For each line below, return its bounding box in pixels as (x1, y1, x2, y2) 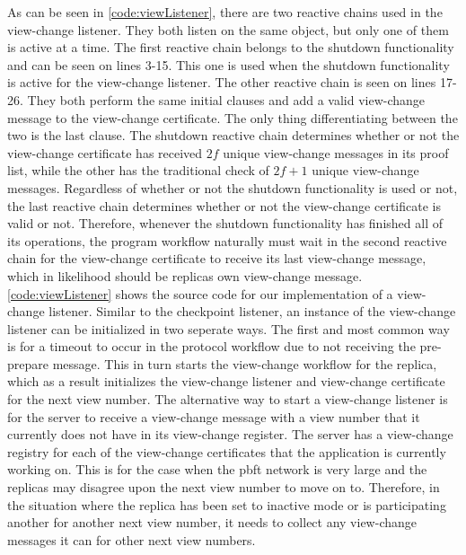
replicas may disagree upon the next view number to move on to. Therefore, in (7, 478, 440, 497)
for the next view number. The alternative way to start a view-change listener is (7, 390, 448, 409)
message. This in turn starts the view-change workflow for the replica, (52, 354, 437, 373)
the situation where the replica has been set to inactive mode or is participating (7, 495, 446, 514)
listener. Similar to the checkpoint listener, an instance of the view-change (48, 302, 456, 321)
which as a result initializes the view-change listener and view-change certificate (7, 372, 445, 391)
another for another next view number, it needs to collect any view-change (7, 513, 417, 532)
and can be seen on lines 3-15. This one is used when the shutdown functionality (7, 55, 450, 74)
